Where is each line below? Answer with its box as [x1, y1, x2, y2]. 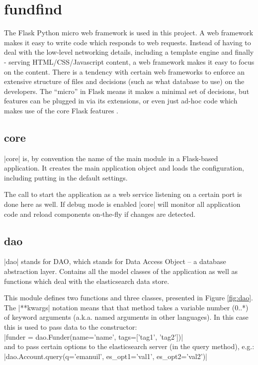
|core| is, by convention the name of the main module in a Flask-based [4, 153, 218, 163]
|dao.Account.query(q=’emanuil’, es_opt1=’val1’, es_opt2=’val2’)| [4, 351, 207, 361]
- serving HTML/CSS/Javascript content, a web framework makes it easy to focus [4, 56, 255, 67]
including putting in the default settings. [4, 172, 128, 182]
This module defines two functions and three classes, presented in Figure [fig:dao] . [4, 292, 253, 303]
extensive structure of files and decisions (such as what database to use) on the [4, 76, 245, 87]
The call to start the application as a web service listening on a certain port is [4, 189, 242, 199]
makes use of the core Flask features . [4, 105, 118, 115]
